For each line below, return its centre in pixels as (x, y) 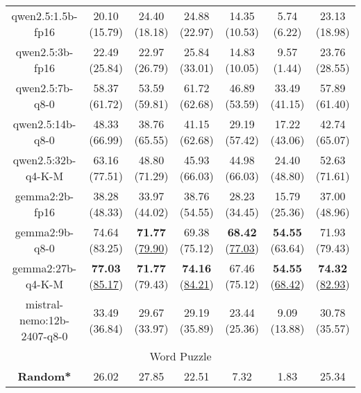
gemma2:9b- (44, 232)
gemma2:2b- (44, 196)
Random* (44, 376)
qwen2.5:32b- (44, 160)
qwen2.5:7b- (44, 88)
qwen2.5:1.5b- (44, 16)
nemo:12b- (44, 320)
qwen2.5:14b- (44, 124)
